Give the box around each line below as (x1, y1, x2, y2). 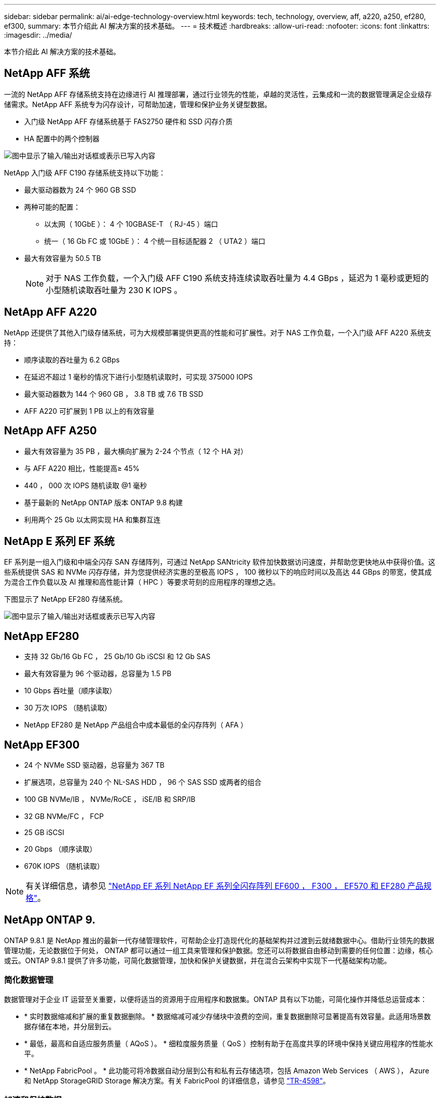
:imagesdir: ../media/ (4, 31, 72, 39)
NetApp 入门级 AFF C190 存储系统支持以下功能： (4, 168, 166, 177)
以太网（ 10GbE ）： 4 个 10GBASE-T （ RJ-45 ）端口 (44, 219, 218, 228)
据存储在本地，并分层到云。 (24, 1022, 116, 1031)
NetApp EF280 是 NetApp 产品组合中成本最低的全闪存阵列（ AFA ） (24, 720, 248, 729)
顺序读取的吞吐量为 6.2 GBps (24, 355, 120, 364)
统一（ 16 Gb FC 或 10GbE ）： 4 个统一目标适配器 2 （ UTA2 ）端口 (44, 236, 266, 245)
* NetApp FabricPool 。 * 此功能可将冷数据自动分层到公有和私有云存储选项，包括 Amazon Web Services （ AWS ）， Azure (24, 1066, 429, 1075)
